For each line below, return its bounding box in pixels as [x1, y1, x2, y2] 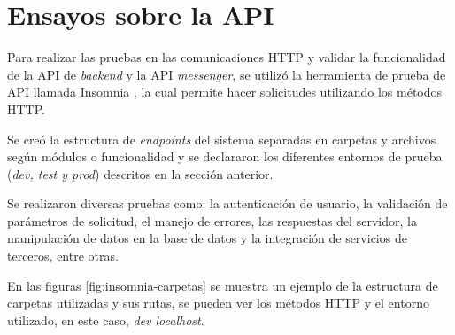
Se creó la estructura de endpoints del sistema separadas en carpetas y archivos [7, 129, 436, 148]
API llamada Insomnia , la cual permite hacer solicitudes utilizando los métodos [7, 82, 443, 101]
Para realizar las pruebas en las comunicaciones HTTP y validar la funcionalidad [7, 48, 446, 66]
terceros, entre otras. [7, 246, 119, 265]
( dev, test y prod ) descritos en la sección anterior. [7, 164, 274, 183]
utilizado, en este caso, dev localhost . [7, 310, 204, 329]
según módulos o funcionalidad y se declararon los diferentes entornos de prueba [7, 147, 443, 166]
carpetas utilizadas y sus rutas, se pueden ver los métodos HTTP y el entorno [7, 293, 429, 312]
